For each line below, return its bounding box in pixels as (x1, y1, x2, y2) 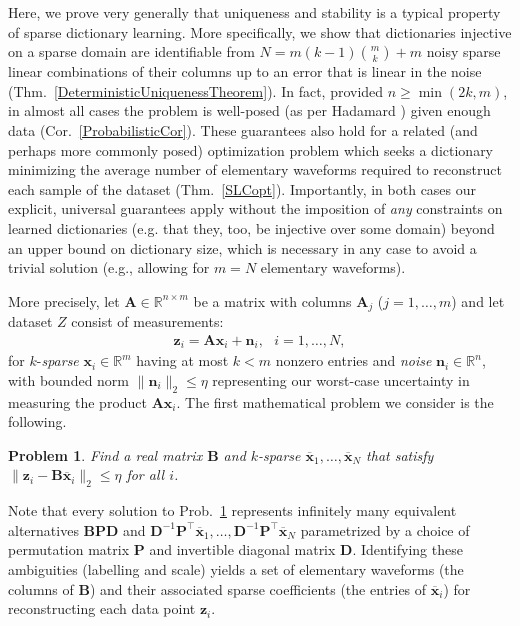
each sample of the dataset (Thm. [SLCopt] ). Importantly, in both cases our (8, 178, 477, 199)
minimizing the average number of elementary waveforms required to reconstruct (8, 159, 502, 180)
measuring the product (8, 391, 148, 412)
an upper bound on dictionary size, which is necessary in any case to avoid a (8, 237, 477, 258)
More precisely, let (8, 290, 120, 311)
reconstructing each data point (8, 598, 196, 619)
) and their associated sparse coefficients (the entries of (89, 578, 427, 599)
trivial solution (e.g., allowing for (8, 257, 210, 278)
